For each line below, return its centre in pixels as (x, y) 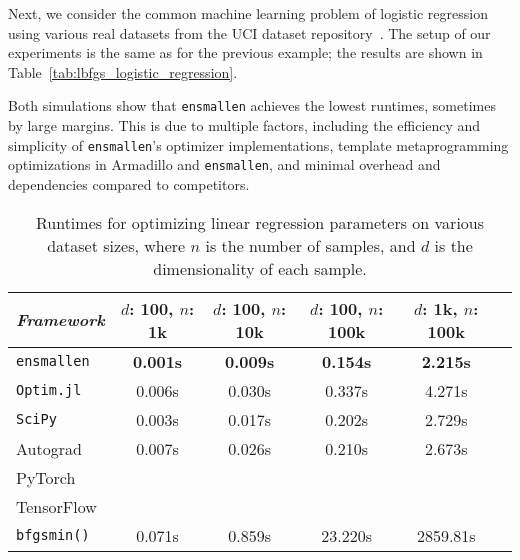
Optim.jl (49, 390)
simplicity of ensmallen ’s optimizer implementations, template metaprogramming (258, 144)
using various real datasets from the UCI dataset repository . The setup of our (249, 32)
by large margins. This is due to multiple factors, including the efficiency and (244, 125)
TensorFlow (56, 506)
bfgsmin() (53, 535)
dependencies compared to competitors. (129, 183)
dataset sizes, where (116, 245)
